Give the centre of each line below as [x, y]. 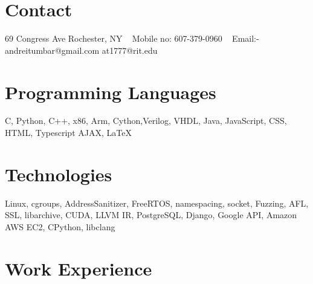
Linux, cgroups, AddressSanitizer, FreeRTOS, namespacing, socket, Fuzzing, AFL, [157, 203]
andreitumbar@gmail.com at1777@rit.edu [81, 50]
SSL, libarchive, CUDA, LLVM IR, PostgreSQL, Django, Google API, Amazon [151, 215]
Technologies [59, 174]
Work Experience [79, 268]
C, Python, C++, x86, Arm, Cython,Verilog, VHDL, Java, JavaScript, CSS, [146, 121]
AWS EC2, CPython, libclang [60, 226]
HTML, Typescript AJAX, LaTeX [68, 133]
